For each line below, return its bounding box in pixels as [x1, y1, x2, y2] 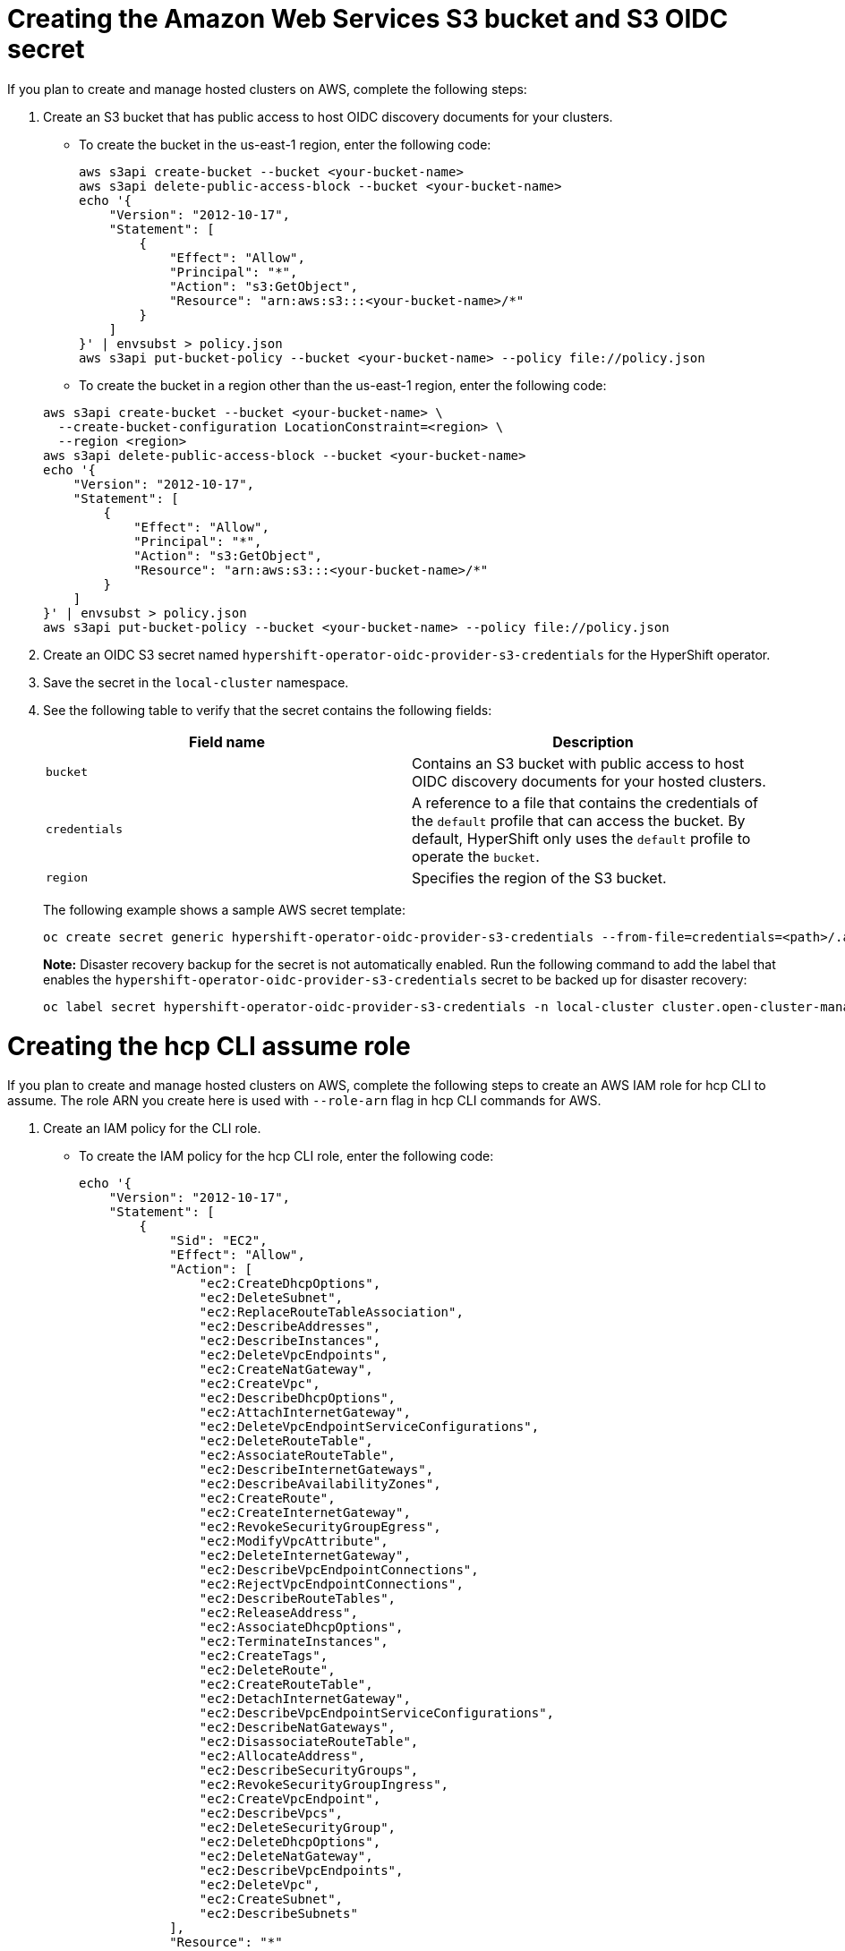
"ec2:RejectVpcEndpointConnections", [199, 1577, 464, 1592]
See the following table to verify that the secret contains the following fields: [43, 702, 492, 718]
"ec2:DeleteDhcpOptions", [199, 1835, 381, 1850]
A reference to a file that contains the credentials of [412, 793, 758, 812]
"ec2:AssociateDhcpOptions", [199, 1620, 404, 1635]
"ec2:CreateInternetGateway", [199, 1505, 411, 1521]
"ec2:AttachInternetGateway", [199, 1405, 411, 1420]
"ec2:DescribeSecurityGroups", [199, 1763, 419, 1778]
